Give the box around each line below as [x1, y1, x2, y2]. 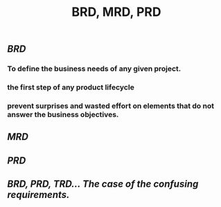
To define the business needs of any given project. [7, 64, 182, 73]
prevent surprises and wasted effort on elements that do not [7, 101, 215, 111]
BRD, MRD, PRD [71, 4, 161, 20]
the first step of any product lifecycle [7, 82, 135, 92]
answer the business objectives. [7, 109, 119, 119]
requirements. [7, 189, 70, 201]
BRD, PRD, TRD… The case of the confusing [7, 178, 199, 190]
